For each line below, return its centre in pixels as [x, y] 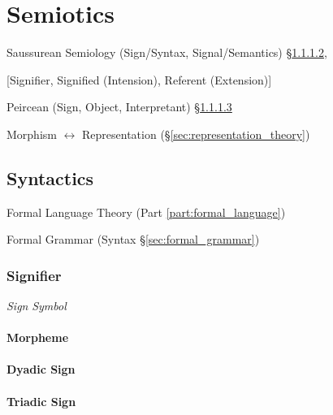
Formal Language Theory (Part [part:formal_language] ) [146, 212]
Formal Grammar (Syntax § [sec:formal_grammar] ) [133, 239]
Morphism [32, 134]
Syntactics [50, 177]
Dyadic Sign [41, 369]
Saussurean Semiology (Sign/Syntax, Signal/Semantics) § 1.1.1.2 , [167, 52]
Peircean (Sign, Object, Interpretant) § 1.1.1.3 [119, 107]
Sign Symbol [37, 306]
